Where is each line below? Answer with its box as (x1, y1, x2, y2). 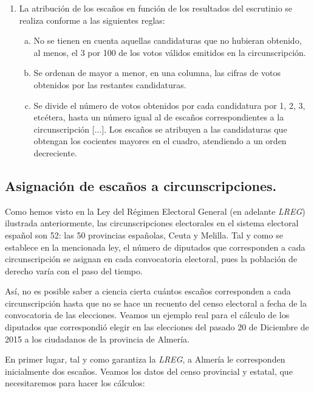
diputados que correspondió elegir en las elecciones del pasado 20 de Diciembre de (5, 321, 309, 333)
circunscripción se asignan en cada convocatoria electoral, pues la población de (5, 252, 298, 265)
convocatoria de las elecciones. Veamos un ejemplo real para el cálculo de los (5, 308, 290, 321)
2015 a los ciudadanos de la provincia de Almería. (5, 332, 189, 345)
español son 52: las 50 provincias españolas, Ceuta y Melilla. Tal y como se (5, 228, 283, 241)
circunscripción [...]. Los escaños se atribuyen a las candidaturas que (33, 122, 287, 135)
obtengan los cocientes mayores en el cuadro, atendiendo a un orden (33, 134, 287, 147)
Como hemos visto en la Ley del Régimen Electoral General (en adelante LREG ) (5, 204, 305, 217)
